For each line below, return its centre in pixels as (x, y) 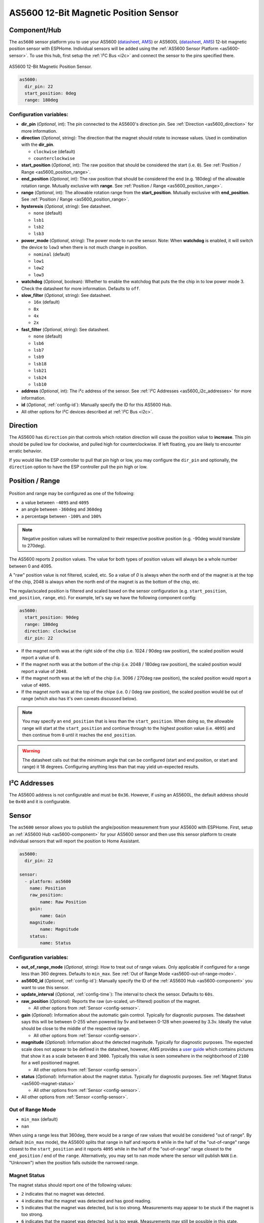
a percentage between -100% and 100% (61, 516)
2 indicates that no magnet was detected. (63, 1194)
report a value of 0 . (41, 657)
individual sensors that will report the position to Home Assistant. (75, 841)
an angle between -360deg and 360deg (62, 509)
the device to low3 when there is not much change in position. (84, 248)
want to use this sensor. (45, 988)
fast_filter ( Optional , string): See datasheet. (66, 329)
